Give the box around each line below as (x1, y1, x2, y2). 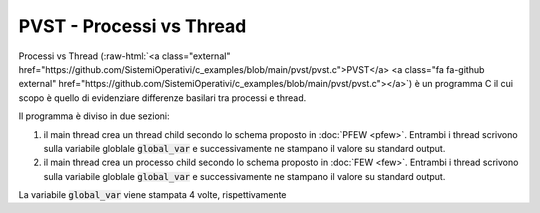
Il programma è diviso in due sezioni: (18, 110, 170, 122)
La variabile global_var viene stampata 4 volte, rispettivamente (18, 189, 287, 201)
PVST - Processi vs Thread (18, 15, 247, 37)
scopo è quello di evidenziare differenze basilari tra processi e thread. (18, 91, 307, 104)
